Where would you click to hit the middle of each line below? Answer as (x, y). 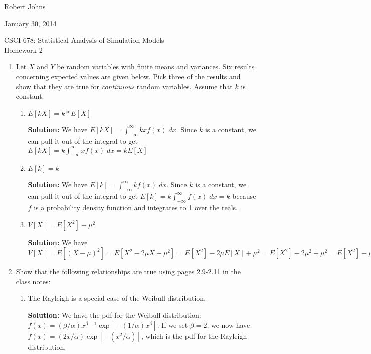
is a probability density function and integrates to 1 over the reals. (136, 208)
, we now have (228, 325)
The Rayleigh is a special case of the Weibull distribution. (117, 298)
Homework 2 (23, 49)
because (244, 196)
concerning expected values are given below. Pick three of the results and (128, 76)
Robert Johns (25, 6)
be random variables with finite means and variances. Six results (156, 66)
